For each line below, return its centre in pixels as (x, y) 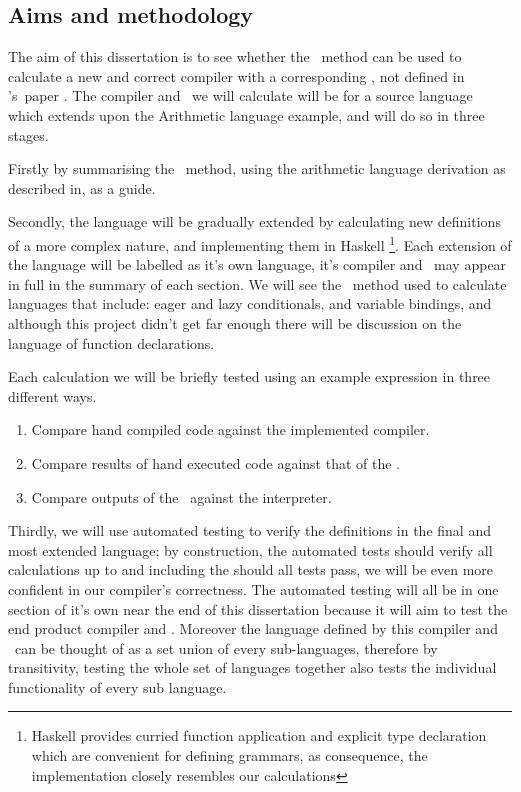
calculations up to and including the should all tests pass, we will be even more (251, 569)
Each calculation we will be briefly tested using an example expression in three (249, 376)
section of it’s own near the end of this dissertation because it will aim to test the (258, 608)
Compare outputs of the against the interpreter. (181, 496)
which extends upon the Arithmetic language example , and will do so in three (246, 114)
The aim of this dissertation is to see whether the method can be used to (235, 56)
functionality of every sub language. (117, 686)
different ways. (52, 395)
